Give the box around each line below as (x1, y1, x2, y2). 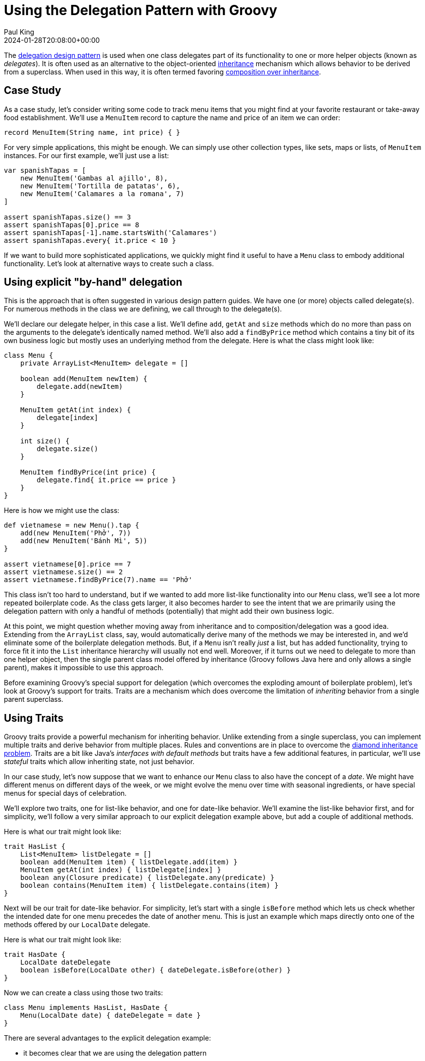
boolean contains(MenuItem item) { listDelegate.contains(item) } (20, 881, 279, 890)
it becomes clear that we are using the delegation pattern (23, 1049, 207, 1058)
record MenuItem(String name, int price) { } (4, 128, 180, 136)
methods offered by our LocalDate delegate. (4, 920, 150, 929)
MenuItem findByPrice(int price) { (20, 468, 156, 476)
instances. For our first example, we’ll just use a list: (4, 151, 169, 160)
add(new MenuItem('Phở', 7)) (20, 529, 131, 537)
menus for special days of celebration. (4, 789, 127, 798)
